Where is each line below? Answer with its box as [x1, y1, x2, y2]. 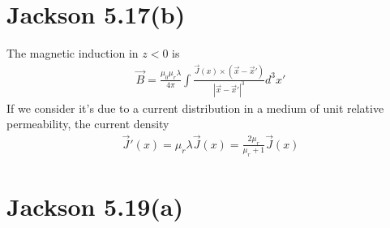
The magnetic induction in [6, 45, 139, 62]
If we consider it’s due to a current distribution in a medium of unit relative [6, 99, 384, 116]
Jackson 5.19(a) [6, 189, 184, 222]
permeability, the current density [6, 115, 169, 132]
